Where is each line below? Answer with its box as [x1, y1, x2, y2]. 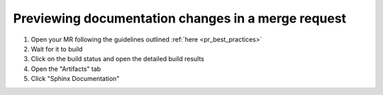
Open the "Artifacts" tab [30, 64, 101, 73]
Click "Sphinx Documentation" [30, 75, 120, 83]
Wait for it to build [30, 44, 83, 53]
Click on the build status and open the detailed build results [30, 55, 205, 63]
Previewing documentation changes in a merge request [13, 11, 347, 26]
